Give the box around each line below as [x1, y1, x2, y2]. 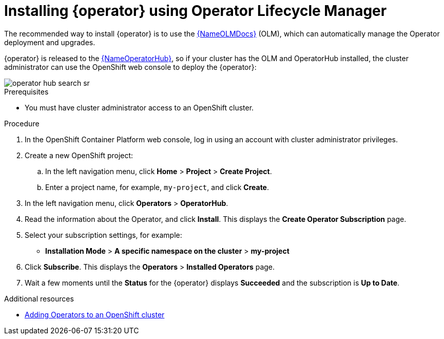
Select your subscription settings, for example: [25, 230, 182, 239]
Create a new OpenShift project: [25, 150, 133, 160]
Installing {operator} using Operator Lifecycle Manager [4, 2, 387, 20]
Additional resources [4, 294, 74, 303]
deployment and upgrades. [4, 37, 95, 47]
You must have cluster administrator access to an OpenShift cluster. [25, 103, 254, 112]
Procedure [4, 119, 40, 128]
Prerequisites [4, 87, 49, 96]
